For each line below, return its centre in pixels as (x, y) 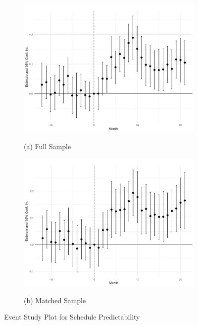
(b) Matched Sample (55, 300)
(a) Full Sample (48, 146)
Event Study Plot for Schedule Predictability (72, 317)
